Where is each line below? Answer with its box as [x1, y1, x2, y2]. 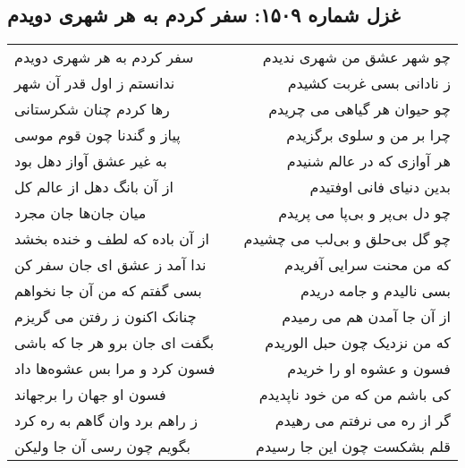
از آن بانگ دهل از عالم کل [14, 176, 173, 198]
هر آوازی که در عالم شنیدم [286, 150, 451, 172]
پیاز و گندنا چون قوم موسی [14, 124, 181, 146]
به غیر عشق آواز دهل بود [14, 150, 167, 172]
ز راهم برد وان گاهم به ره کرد [14, 410, 198, 431]
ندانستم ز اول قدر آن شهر [14, 72, 175, 94]
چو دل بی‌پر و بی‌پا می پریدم [278, 202, 451, 224]
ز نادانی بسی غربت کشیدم [287, 72, 451, 94]
